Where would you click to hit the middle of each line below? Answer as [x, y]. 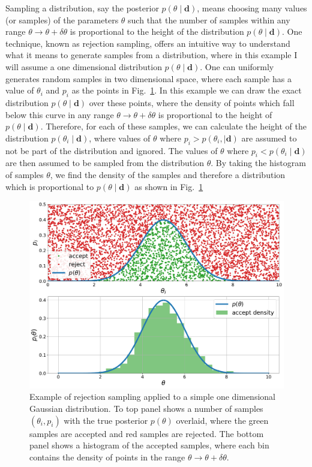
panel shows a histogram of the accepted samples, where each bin [149, 445]
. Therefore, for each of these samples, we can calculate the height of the [173, 126]
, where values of [120, 138]
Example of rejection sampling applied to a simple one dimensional [152, 397]
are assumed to [269, 138]
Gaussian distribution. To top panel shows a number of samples [146, 408]
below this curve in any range [60, 114]
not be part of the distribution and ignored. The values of [112, 150]
